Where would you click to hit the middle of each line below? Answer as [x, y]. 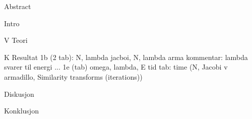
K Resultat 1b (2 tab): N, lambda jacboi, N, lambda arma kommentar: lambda [126, 57]
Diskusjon [19, 94]
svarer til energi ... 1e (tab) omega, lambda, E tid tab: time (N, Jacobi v [116, 67]
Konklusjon [21, 111]
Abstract [18, 6]
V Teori [16, 40]
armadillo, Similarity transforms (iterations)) [73, 76]
